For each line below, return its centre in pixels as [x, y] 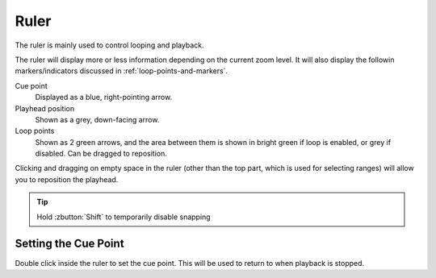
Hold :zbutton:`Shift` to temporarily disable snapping [124, 217]
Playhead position [45, 108]
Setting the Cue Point [69, 244]
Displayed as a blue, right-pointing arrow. [104, 98]
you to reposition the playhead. [67, 179]
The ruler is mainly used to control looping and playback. [110, 45]
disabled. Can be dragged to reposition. [101, 154]
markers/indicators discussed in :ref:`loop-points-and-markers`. [122, 71]
